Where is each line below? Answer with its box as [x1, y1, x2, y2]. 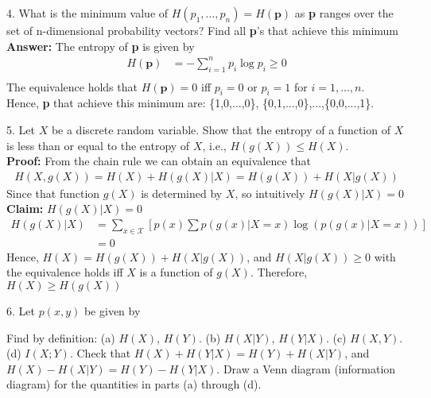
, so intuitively [235, 184, 305, 201]
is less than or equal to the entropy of [6, 137, 190, 153]
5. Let [6, 121, 35, 137]
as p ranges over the [294, 5, 394, 21]
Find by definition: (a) [6, 329, 115, 346]
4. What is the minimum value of [6, 5, 169, 21]
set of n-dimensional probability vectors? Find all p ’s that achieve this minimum [6, 22, 399, 38]
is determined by [141, 184, 223, 201]
